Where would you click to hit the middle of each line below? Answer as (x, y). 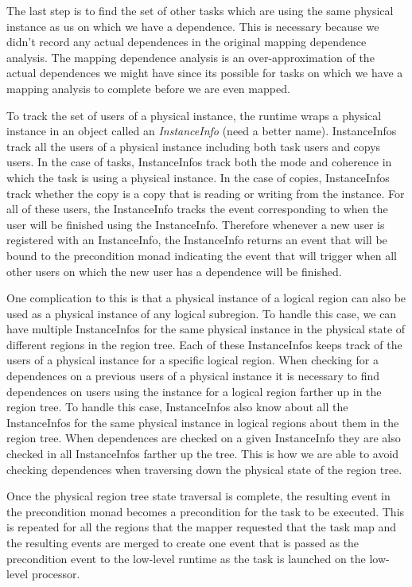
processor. (56, 574)
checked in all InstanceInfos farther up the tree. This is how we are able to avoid (203, 454)
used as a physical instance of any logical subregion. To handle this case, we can (202, 313)
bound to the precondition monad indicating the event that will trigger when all (202, 255)
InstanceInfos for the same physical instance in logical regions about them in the (203, 422)
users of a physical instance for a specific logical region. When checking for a (192, 360)
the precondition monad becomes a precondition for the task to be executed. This (206, 511)
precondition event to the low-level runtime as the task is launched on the (186, 558)
